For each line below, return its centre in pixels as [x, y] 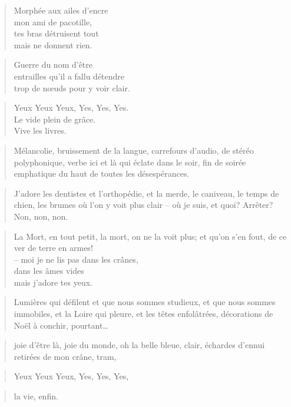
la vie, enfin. [36, 396]
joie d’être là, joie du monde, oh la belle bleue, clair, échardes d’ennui [139, 345]
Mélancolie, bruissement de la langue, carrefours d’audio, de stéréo [134, 150]
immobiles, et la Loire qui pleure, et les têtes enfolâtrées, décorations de [143, 314]
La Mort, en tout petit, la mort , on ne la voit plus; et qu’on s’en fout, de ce [150, 236]
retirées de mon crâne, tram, [65, 356]
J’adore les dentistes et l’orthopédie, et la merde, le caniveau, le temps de [146, 193]
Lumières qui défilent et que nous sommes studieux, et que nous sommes [145, 302]
